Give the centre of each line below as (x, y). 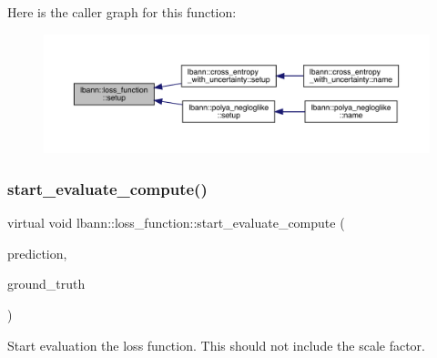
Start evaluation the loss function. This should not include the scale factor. (216, 345)
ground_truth (46, 284)
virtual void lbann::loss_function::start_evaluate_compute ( (176, 223)
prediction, (37, 253)
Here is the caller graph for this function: (122, 12)
